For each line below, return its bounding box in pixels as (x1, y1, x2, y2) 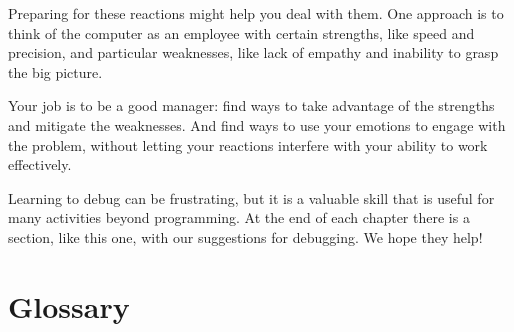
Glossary (8, 285, 130, 326)
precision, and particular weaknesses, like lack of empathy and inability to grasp (8, 42, 499, 63)
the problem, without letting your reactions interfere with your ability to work (8, 134, 488, 155)
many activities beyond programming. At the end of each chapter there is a (8, 207, 470, 228)
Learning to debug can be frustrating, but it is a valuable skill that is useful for (8, 187, 495, 208)
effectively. (8, 154, 72, 175)
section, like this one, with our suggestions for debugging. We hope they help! (8, 226, 483, 247)
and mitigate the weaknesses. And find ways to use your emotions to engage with (8, 114, 506, 135)
